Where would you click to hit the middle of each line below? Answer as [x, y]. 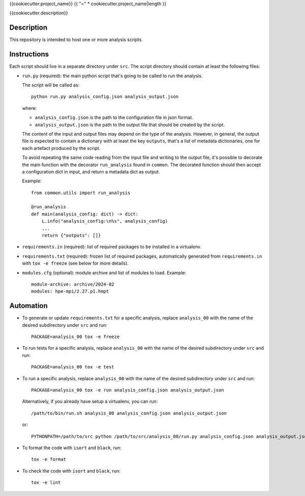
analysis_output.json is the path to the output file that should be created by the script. [130, 125]
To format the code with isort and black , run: [72, 448]
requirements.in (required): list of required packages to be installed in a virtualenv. [112, 247]
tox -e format [49, 459]
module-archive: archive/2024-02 [73, 284]
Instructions [29, 54]
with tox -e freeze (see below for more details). [75, 263]
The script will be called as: [51, 85]
